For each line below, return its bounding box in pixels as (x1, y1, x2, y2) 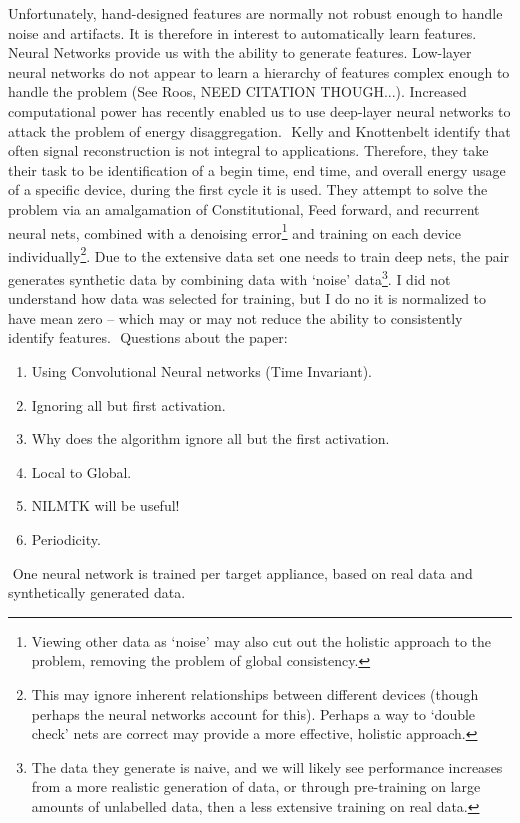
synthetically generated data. (8, 582, 186, 603)
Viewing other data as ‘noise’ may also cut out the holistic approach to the (31, 630, 492, 651)
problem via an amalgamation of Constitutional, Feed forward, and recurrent (8, 198, 480, 219)
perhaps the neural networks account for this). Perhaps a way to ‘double (31, 703, 476, 724)
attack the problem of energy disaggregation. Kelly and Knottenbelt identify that (8, 120, 511, 141)
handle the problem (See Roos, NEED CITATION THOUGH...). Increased (8, 81, 467, 102)
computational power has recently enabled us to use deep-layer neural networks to (8, 100, 511, 121)
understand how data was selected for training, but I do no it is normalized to (8, 288, 487, 309)
